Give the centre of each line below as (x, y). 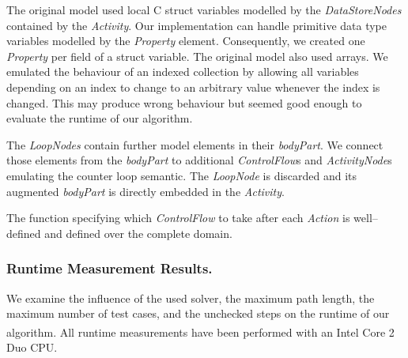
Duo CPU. (32, 347)
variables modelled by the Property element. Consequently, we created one (186, 41)
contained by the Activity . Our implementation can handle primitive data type (196, 25)
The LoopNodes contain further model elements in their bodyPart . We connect (195, 144)
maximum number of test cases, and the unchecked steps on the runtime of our (198, 313)
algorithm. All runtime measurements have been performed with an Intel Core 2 (200, 332)
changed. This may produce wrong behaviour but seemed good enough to (184, 102)
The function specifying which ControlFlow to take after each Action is (178, 218)
